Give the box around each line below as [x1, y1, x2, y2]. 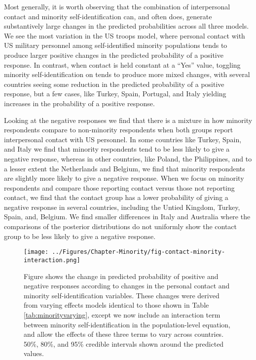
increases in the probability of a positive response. [4, 98, 155, 108]
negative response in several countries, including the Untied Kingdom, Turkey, [4, 201, 240, 212]
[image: [24, 248, 49, 256]
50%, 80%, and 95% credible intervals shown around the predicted [24, 338, 224, 349]
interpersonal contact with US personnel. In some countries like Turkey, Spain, [4, 134, 242, 144]
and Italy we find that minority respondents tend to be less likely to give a [4, 144, 230, 154]
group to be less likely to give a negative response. [4, 231, 156, 241]
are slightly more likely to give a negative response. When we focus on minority [4, 173, 244, 183]
